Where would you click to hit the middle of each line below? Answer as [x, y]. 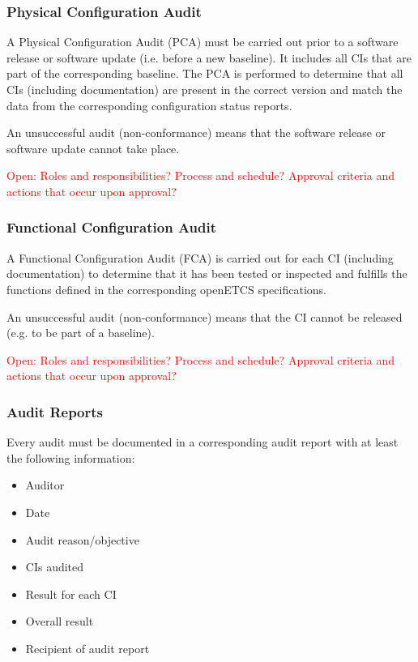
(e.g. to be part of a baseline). [81, 333]
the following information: [71, 457]
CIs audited [55, 567]
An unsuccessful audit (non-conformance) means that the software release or [196, 132]
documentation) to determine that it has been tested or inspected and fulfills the [207, 273]
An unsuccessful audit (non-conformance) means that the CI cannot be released [205, 316]
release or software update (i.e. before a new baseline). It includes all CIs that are [209, 57]
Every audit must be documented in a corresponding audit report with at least [203, 442]
